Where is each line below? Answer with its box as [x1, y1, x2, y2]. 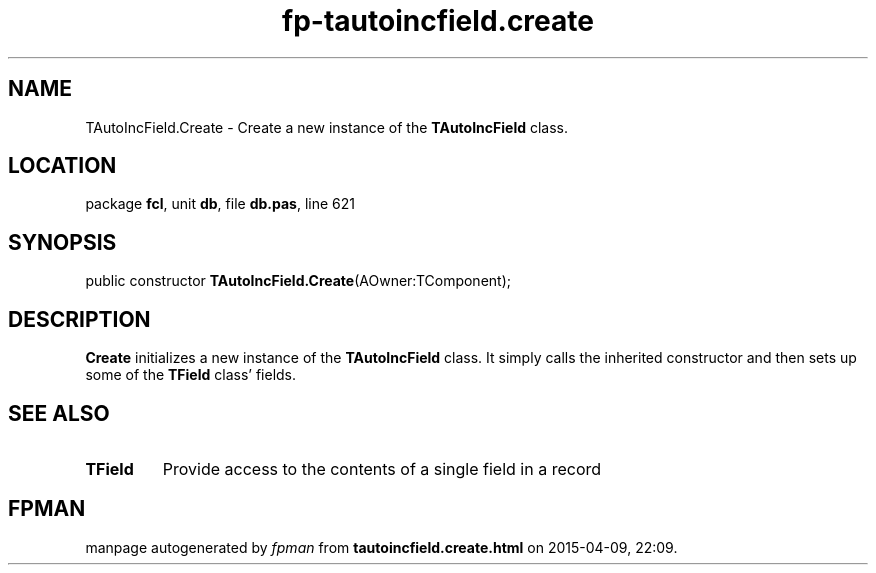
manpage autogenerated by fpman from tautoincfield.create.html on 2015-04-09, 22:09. [85, 538, 678, 556]
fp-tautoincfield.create [282, 4, 594, 38]
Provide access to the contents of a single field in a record [162, 458, 602, 479]
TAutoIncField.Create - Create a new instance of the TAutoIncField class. [85, 118, 569, 136]
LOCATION [8, 153, 117, 179]
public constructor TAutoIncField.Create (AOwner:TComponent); [85, 272, 511, 290]
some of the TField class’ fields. [85, 366, 297, 384]
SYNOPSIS [8, 229, 117, 255]
